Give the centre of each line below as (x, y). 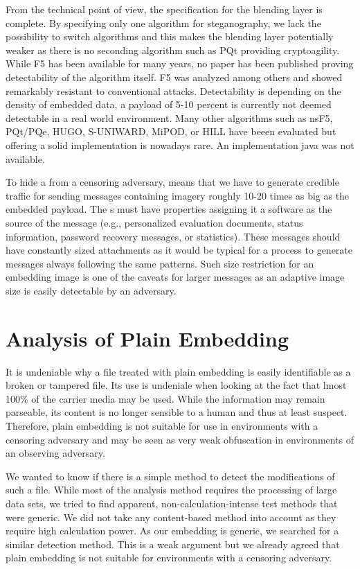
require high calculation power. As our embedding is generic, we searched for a (172, 531)
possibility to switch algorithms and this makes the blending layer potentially (170, 36)
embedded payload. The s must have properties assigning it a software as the (169, 209)
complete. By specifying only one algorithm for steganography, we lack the (163, 23)
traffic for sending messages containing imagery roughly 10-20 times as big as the (178, 195)
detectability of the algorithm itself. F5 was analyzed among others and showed (174, 77)
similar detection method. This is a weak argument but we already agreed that (173, 544)
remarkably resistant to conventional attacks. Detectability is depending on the (173, 90)
